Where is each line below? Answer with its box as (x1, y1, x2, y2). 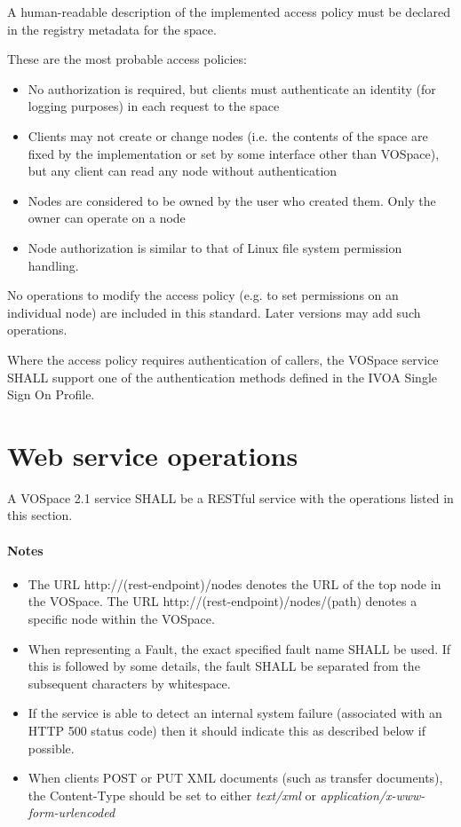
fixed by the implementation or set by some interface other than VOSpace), (28, 144, 440, 162)
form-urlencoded (28, 803, 115, 822)
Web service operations (7, 437, 298, 473)
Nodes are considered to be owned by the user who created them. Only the (28, 191, 436, 209)
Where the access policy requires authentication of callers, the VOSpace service (7, 350, 439, 368)
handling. (28, 256, 79, 274)
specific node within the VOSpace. (28, 609, 215, 627)
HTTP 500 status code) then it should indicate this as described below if (28, 721, 425, 739)
